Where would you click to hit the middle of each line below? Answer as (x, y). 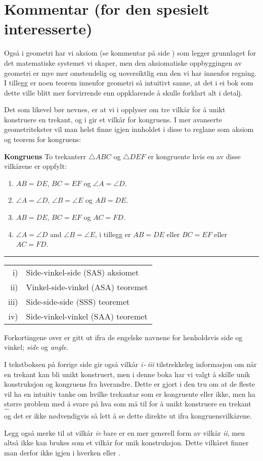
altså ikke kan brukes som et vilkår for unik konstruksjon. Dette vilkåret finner (126, 443)
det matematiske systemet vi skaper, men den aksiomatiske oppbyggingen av (123, 62)
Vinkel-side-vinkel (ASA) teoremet (87, 287)
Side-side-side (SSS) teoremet (78, 301)
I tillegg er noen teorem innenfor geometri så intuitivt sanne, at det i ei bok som (129, 83)
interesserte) (48, 29)
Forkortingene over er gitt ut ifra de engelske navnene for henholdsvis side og (123, 337)
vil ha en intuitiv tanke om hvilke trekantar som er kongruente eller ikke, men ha (130, 394)
